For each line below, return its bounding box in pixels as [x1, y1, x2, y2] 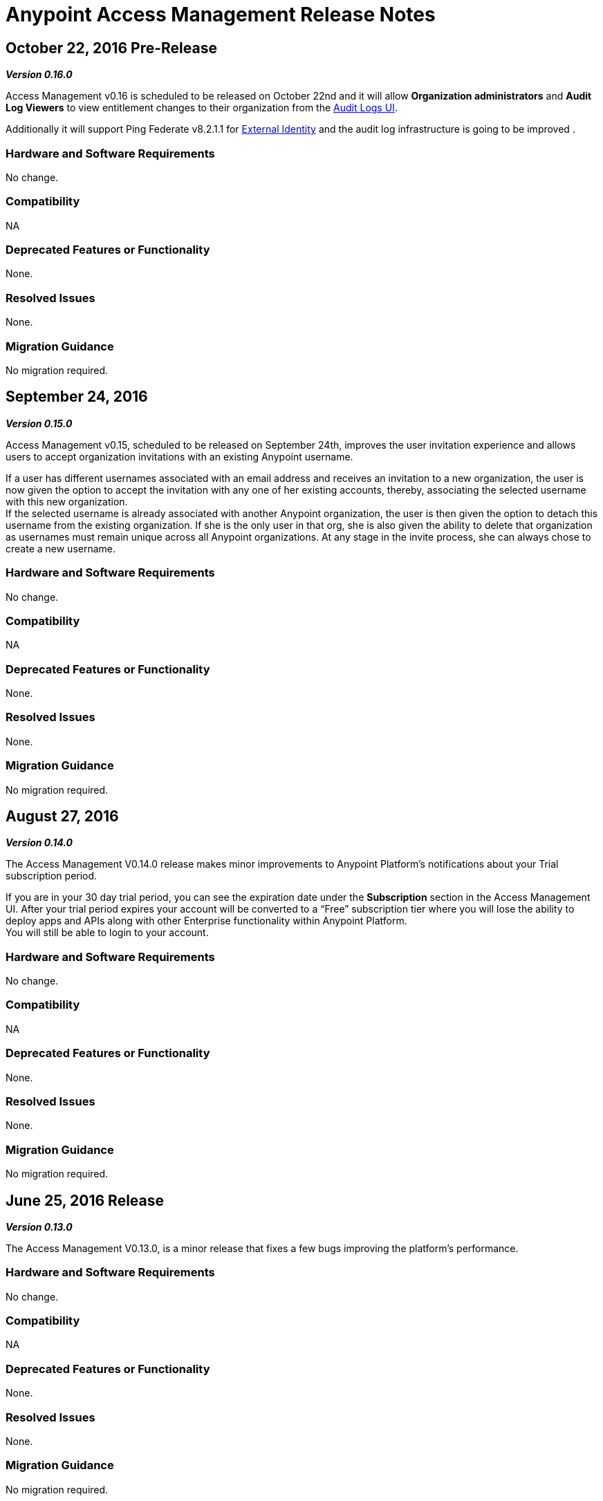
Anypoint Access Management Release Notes [6, 3, 436, 26]
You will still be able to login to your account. [6, 926, 209, 939]
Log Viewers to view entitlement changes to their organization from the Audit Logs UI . [6, 102, 398, 114]
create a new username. [6, 542, 116, 554]
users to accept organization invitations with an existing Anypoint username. [6, 450, 353, 463]
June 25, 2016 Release [6, 1191, 165, 1209]
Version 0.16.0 [6, 68, 73, 81]
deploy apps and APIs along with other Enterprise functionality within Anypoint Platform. [6, 915, 407, 927]
